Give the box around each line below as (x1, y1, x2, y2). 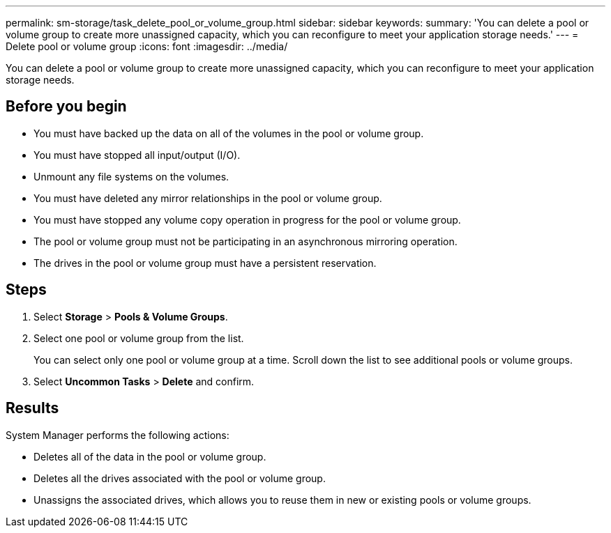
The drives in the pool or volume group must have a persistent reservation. (33, 256, 377, 269)
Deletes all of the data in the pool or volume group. (33, 450, 266, 463)
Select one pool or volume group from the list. (33, 332, 244, 344)
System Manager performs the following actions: (6, 428, 229, 441)
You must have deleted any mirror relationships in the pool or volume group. (33, 192, 382, 204)
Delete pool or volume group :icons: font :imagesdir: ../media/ (6, 40, 288, 52)
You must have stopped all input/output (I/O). (33, 148, 241, 161)
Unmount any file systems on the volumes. (33, 170, 229, 183)
